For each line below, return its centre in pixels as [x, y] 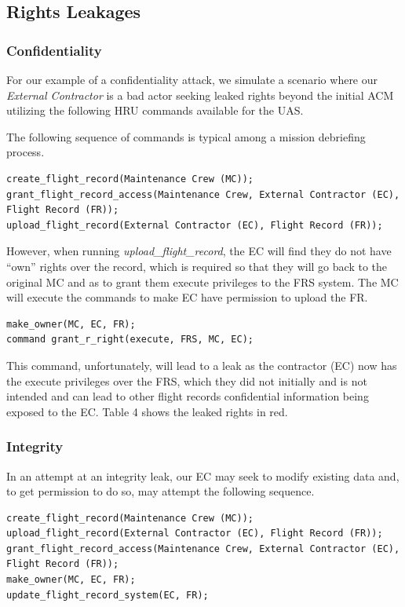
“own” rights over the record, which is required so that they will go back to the [197, 266]
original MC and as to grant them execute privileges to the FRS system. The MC [202, 282]
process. [26, 152]
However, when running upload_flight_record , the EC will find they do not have [199, 251]
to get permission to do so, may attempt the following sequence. [161, 491]
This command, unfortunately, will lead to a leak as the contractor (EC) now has [202, 365]
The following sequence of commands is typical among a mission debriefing [186, 136]
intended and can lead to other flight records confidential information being [188, 396]
